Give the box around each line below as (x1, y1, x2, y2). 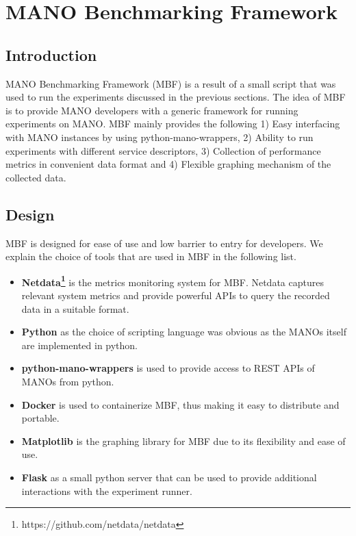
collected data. (5, 170, 66, 184)
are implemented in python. (21, 337, 138, 352)
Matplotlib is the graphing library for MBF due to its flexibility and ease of (21, 433, 346, 448)
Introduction (5, 44, 97, 65)
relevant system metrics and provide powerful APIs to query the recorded (21, 288, 330, 302)
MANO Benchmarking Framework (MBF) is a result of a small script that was (5, 76, 336, 90)
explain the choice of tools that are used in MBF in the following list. (5, 249, 296, 264)
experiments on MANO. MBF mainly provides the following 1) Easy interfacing (5, 116, 340, 131)
